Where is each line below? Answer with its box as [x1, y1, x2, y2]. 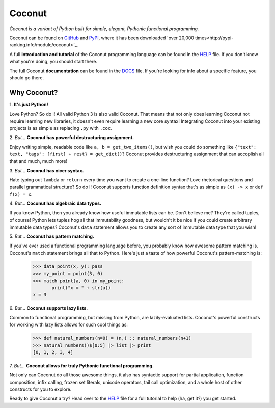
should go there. [9, 74, 44, 81]
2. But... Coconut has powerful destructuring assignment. [9, 134, 134, 141]
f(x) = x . [9, 191, 33, 197]
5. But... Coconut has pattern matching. [9, 233, 94, 239]
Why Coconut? [9, 88, 58, 97]
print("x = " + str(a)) [51, 285, 112, 290]
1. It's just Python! [9, 101, 48, 107]
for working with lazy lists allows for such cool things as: [9, 321, 128, 328]
